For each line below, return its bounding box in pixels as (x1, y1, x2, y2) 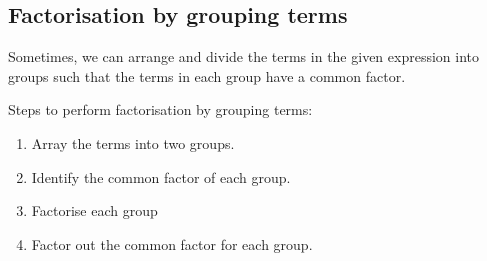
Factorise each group (31, 200, 158, 221)
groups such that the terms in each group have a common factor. (8, 65, 406, 86)
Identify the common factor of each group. (31, 166, 291, 187)
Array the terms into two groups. (31, 132, 235, 153)
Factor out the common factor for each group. (31, 233, 313, 254)
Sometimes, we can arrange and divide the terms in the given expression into (8, 46, 479, 67)
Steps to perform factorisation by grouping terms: (8, 99, 313, 120)
